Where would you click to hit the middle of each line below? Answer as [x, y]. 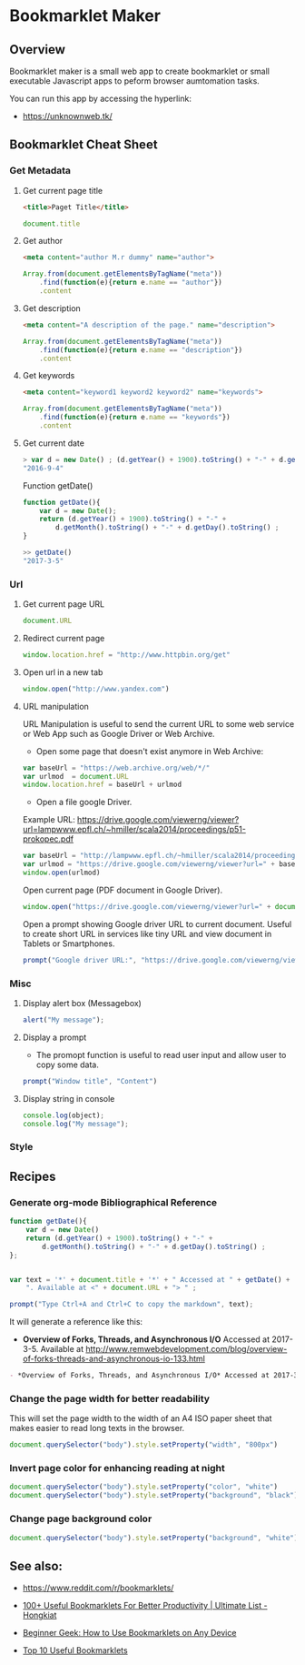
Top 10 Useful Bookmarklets [75, 1650]
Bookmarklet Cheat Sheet [84, 145]
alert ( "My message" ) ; [64, 1020]
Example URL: [49, 820]
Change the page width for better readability [110, 1398]
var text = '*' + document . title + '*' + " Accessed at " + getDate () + [150, 1279]
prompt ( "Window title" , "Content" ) [90, 1081]
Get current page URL [64, 604]
